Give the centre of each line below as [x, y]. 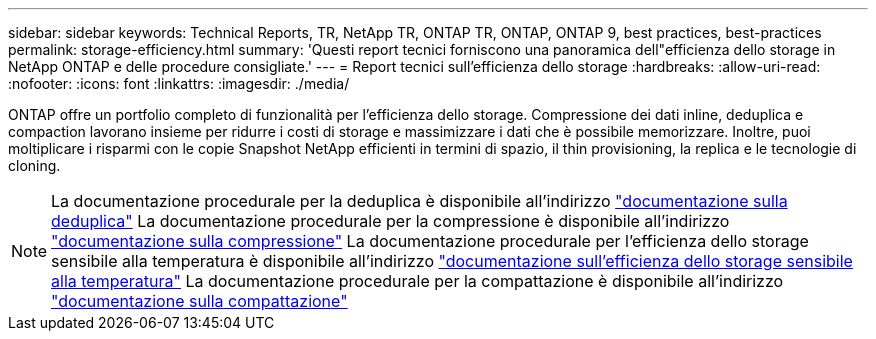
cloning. [34, 165]
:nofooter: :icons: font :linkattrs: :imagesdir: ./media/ [179, 83]
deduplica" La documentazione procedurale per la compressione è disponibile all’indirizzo [390, 221]
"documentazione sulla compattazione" [199, 301]
